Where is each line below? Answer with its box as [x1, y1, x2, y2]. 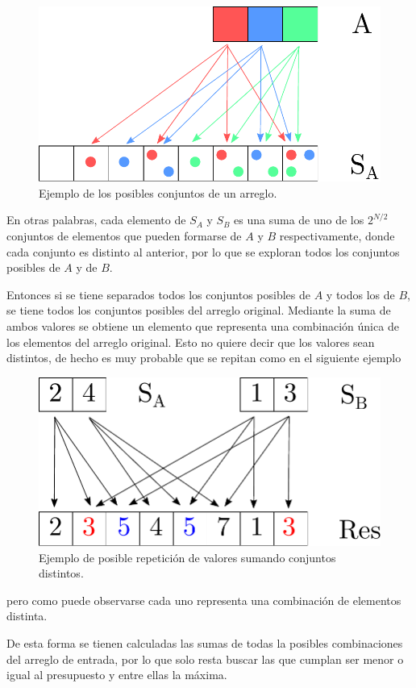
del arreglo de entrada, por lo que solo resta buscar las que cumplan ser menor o [6, 650, 404, 667]
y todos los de [326, 286, 395, 302]
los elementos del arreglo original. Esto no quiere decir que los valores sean [6, 333, 375, 350]
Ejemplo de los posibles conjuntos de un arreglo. [39, 184, 277, 201]
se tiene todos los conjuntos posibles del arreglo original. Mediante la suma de [6, 302, 391, 319]
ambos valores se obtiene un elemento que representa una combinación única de [6, 317, 399, 334]
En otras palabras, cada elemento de [6, 211, 186, 228]
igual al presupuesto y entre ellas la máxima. [6, 666, 227, 683]
